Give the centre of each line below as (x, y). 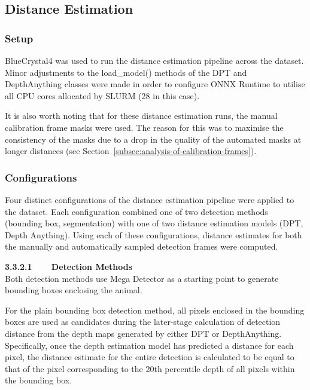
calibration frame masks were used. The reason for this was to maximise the (144, 127)
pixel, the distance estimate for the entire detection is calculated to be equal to (150, 357)
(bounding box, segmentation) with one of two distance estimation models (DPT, (154, 223)
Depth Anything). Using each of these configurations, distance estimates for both (154, 234)
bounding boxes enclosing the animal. (74, 290)
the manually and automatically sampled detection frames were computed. (142, 246)
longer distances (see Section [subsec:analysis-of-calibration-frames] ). (131, 151)
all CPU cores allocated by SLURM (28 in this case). (102, 95)
